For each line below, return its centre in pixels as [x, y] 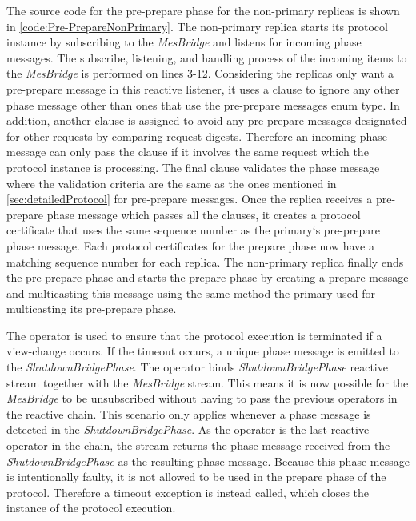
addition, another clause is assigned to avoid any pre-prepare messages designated [207, 120]
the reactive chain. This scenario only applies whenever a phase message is [189, 413]
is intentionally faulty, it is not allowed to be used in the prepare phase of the [196, 477]
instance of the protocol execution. [91, 508]
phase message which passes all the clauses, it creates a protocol [204, 214]
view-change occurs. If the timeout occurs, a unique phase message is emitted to [203, 351]
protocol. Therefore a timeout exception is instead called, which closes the [188, 492]
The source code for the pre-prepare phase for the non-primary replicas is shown [203, 10]
